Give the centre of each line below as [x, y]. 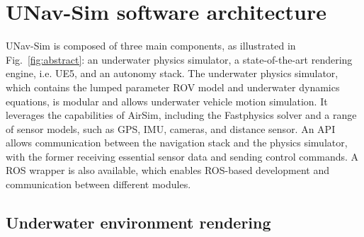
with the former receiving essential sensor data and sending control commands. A [182, 156]
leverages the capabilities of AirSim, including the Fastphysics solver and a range [181, 115]
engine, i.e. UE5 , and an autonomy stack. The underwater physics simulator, [172, 73]
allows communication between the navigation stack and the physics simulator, [177, 143]
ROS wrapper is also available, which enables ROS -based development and [167, 170]
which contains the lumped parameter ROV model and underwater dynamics [173, 87]
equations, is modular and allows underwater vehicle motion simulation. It [167, 101]
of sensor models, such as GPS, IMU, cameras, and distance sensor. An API [171, 128]
